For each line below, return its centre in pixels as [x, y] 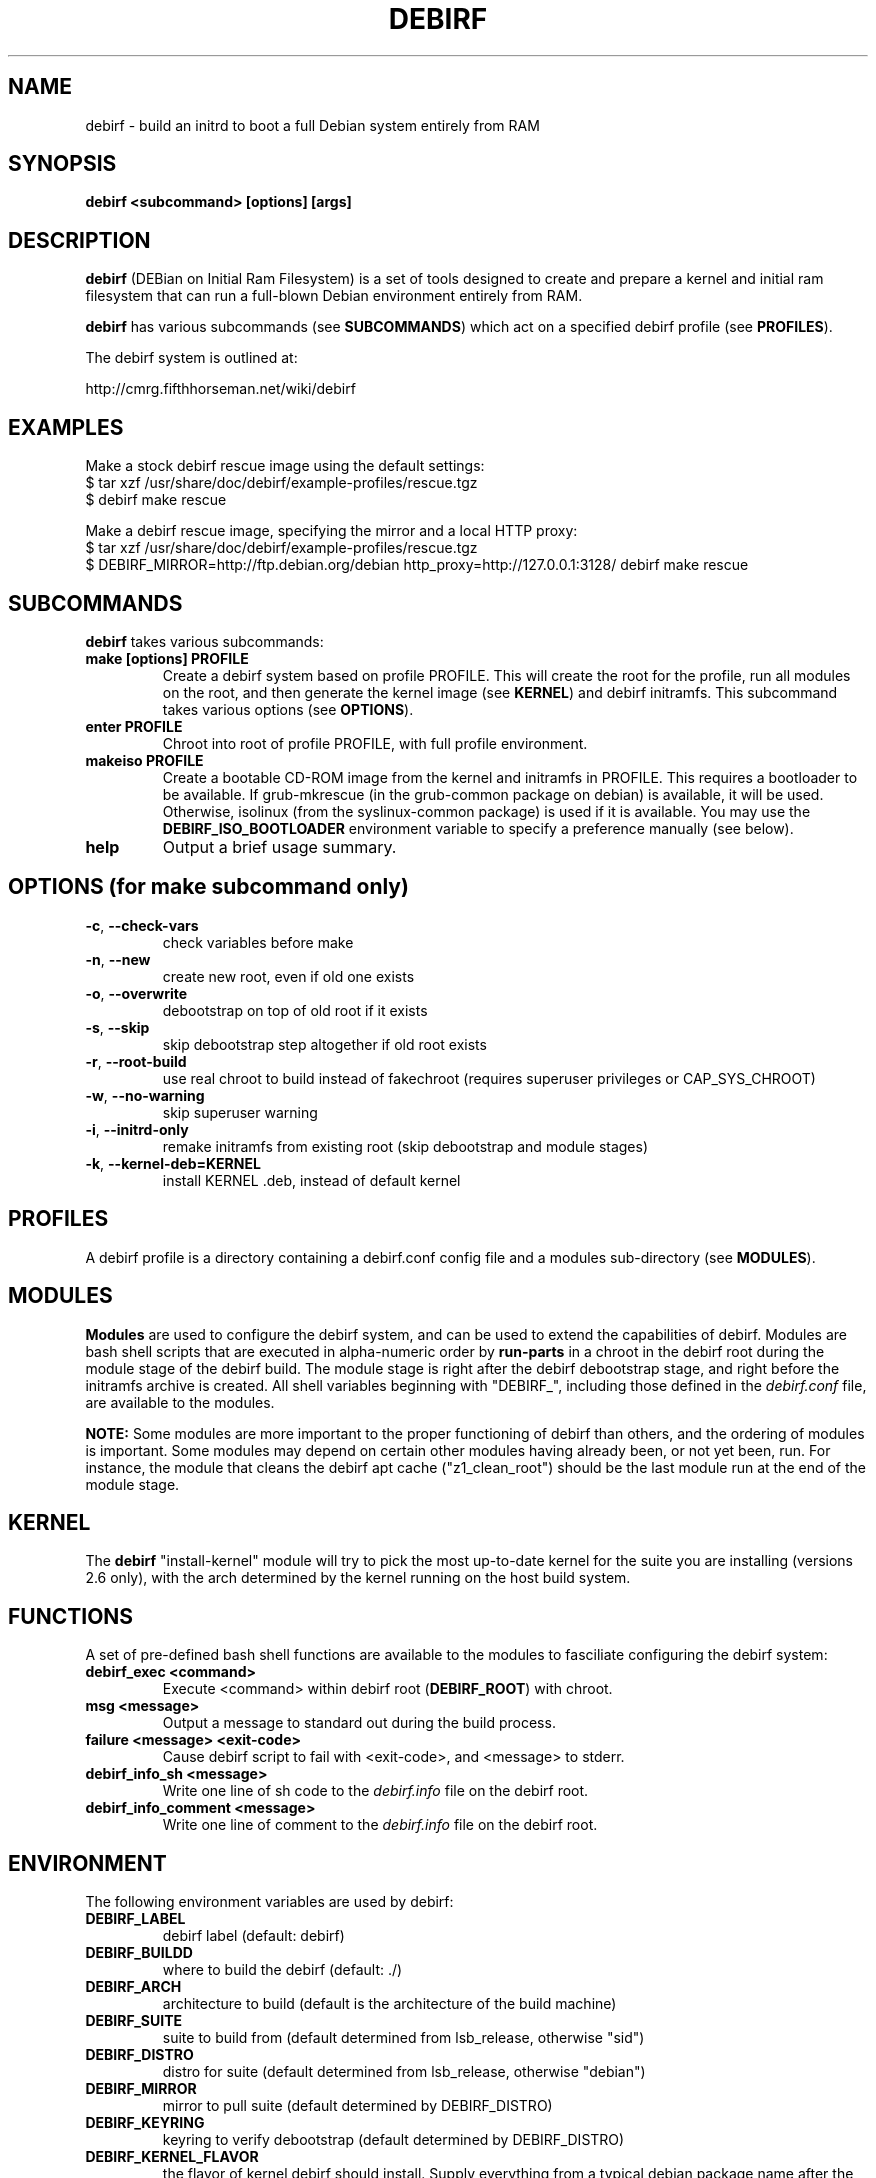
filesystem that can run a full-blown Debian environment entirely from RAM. [334, 296]
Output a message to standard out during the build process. [359, 1723]
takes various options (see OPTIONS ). [288, 709]
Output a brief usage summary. [279, 846]
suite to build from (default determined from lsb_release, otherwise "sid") [403, 2038]
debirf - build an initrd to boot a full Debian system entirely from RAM [312, 125]
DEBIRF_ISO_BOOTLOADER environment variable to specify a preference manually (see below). [478, 828]
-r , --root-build [136, 1061]
